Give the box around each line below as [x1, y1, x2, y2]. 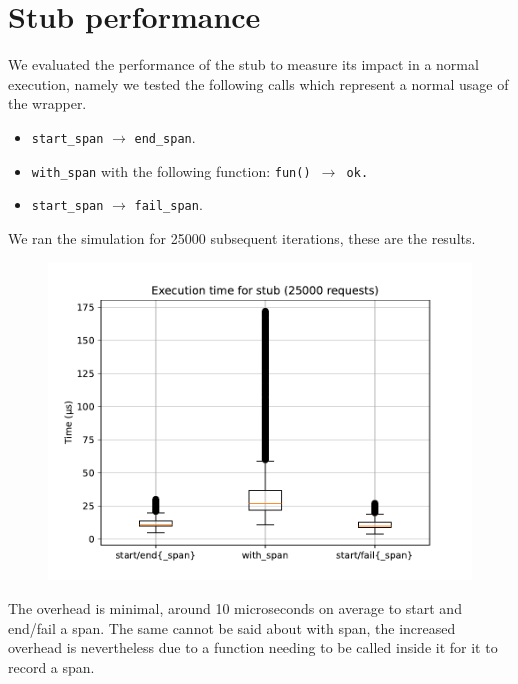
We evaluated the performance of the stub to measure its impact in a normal [8, 54, 479, 75]
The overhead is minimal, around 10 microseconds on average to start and [8, 598, 462, 619]
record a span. [8, 656, 95, 677]
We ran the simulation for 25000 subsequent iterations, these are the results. [8, 227, 476, 248]
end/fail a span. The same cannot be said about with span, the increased [8, 617, 456, 638]
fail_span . [134, 194, 203, 215]
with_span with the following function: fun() [31, 160, 311, 181]
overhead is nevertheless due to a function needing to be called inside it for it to [8, 637, 498, 658]
